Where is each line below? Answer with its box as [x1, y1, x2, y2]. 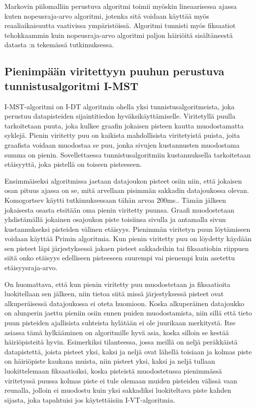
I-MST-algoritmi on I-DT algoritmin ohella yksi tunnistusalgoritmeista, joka [4, 101, 235, 111]
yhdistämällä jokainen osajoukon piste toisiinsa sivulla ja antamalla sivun [4, 214, 226, 224]
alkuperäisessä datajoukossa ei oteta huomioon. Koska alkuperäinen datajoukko [4, 298, 245, 308]
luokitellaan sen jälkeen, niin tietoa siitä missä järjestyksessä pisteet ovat [4, 288, 224, 299]
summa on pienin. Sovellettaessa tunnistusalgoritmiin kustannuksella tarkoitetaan [4, 149, 251, 159]
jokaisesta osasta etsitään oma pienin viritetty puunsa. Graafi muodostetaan [4, 204, 235, 215]
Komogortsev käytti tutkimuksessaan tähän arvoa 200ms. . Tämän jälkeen [4, 194, 226, 205]
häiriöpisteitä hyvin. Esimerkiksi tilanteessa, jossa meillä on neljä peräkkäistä [4, 337, 238, 347]
